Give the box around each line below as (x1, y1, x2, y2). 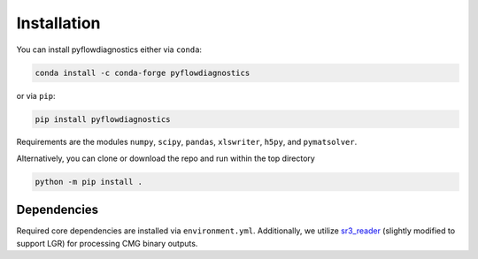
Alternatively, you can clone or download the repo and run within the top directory (16, 153, 316, 164)
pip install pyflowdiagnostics (35, 114, 172, 124)
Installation (16, 13, 101, 33)
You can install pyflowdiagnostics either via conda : (16, 44, 203, 55)
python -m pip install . (35, 177, 143, 187)
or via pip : (16, 90, 57, 101)
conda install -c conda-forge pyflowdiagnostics (35, 67, 251, 78)
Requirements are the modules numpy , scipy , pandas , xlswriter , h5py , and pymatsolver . (16, 137, 358, 148)
